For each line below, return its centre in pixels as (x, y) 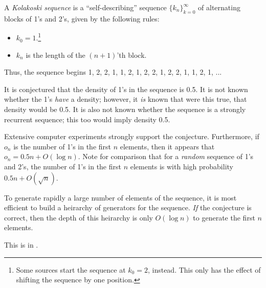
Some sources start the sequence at (71, 269)
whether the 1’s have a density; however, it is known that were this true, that (126, 99)
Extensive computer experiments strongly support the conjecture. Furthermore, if (132, 136)
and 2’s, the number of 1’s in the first (63, 166)
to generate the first (224, 217)
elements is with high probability (182, 166)
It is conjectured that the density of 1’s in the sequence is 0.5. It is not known (126, 89)
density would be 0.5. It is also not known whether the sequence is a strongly (125, 109)
